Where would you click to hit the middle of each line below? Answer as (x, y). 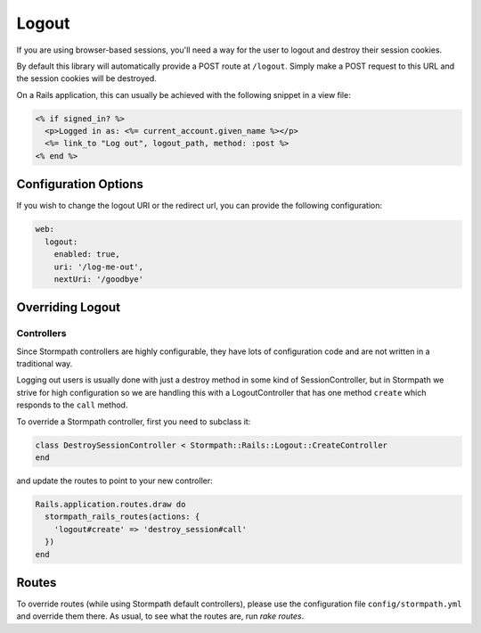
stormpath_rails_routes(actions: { (122, 517)
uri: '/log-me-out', (99, 267)
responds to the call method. (72, 405)
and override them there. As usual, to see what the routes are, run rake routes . (160, 616)
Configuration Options (80, 184)
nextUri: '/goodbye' (99, 279)
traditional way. (45, 364)
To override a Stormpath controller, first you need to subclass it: (134, 421)
